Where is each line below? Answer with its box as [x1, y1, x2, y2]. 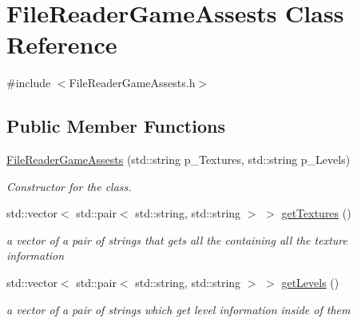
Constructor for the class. [6, 177, 132, 194]
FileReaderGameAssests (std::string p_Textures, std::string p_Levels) [6, 151, 351, 168]
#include [6, 74, 51, 91]
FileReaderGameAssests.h [69, 74, 196, 91]
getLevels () [281, 274, 339, 291]
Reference [6, 28, 117, 61]
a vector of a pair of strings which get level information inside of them [6, 301, 351, 317]
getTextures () [281, 205, 351, 221]
